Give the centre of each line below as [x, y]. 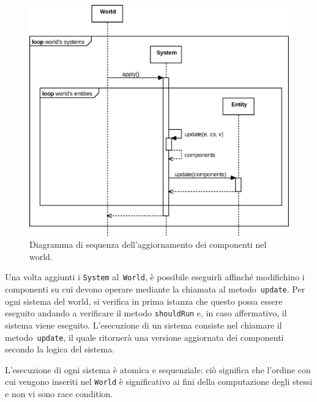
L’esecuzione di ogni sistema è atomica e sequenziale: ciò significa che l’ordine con [158, 369]
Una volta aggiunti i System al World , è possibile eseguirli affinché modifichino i [155, 277]
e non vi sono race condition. [59, 394]
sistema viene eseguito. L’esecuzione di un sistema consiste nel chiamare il [144, 325]
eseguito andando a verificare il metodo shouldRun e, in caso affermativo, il [146, 313]
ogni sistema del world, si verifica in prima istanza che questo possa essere [144, 301]
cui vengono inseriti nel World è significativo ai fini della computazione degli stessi [159, 382]
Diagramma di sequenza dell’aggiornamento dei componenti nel [148, 244]
